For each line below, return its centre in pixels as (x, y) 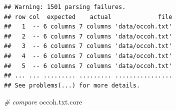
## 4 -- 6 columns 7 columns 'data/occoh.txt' (88, 56)
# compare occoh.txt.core (43, 102)
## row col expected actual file (88, 17)
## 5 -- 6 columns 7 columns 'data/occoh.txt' (88, 66)
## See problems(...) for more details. (72, 85)
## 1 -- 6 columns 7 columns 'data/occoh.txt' (88, 27)
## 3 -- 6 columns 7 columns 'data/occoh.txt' (88, 46)
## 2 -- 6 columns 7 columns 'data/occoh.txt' (88, 36)
